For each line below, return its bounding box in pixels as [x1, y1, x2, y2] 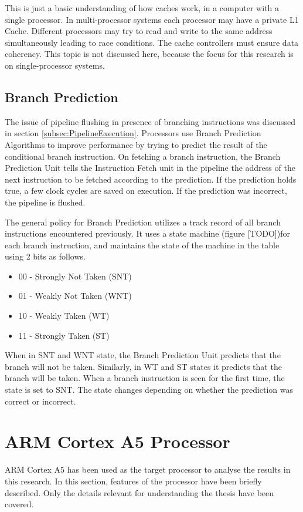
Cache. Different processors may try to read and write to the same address [5, 25, 273, 37]
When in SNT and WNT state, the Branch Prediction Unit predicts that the [5, 349, 281, 361]
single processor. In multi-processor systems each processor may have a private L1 [5, 13, 299, 25]
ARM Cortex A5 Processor [5, 429, 230, 453]
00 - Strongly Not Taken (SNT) [18, 270, 132, 282]
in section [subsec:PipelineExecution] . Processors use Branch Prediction [5, 127, 261, 139]
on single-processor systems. [5, 59, 105, 71]
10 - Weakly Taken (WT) [18, 309, 110, 322]
